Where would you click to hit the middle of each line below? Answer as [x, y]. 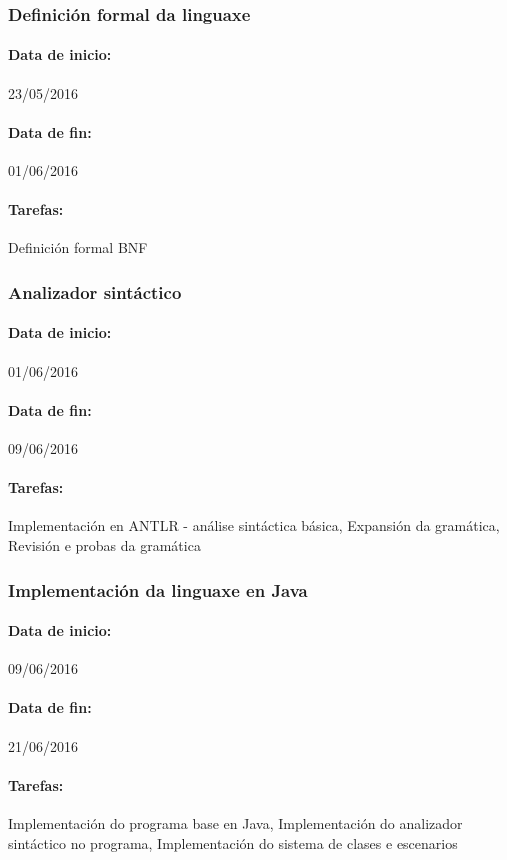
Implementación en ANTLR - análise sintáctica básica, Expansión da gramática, [254, 525]
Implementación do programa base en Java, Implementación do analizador [235, 823]
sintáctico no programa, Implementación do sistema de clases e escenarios [233, 842]
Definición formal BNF [78, 247]
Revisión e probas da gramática [104, 545]
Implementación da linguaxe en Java [158, 589]
